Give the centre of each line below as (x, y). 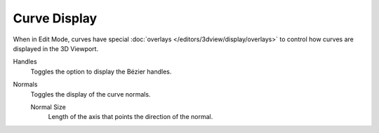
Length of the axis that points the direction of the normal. (131, 117)
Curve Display (55, 18)
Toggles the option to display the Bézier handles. (101, 71)
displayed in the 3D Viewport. (55, 48)
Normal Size (48, 107)
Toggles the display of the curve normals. (91, 94)
